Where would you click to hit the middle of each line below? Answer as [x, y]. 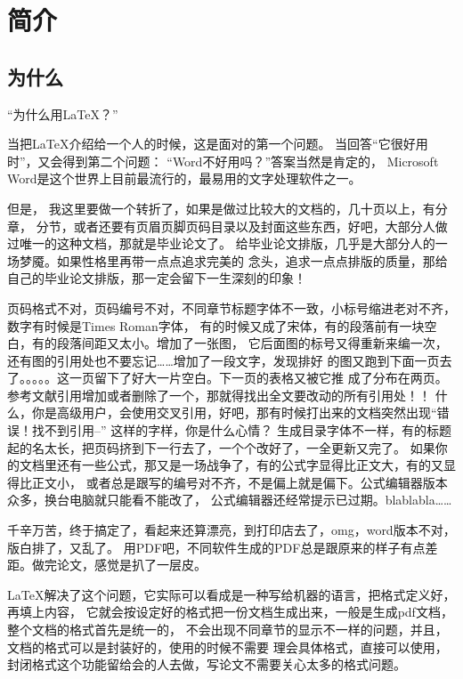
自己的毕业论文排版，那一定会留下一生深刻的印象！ [157, 278]
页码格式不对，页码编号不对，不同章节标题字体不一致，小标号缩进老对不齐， [231, 307]
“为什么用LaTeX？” [63, 113]
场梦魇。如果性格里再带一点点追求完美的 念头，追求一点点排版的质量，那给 [227, 260]
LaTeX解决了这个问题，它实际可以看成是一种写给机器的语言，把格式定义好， [231, 594]
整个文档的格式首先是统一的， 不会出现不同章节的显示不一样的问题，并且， [227, 630]
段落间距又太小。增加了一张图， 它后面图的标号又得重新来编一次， [252, 343]
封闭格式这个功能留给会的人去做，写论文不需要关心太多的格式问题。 [207, 664]
